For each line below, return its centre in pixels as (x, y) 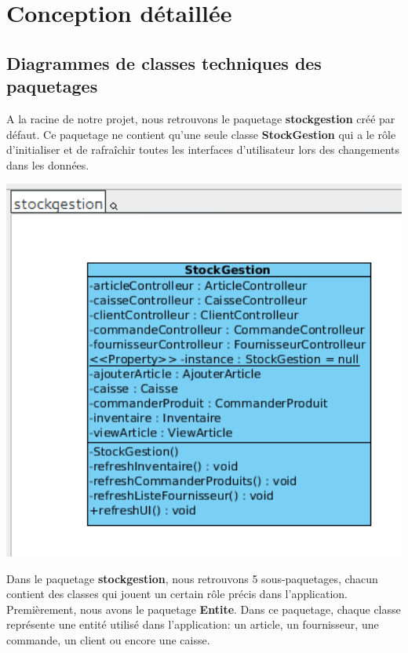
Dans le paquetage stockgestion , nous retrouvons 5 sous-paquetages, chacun (192, 578)
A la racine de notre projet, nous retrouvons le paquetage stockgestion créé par (201, 118)
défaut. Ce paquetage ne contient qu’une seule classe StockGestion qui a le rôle (201, 134)
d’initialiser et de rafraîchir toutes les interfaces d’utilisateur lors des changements (203, 150)
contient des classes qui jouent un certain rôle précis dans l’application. (177, 594)
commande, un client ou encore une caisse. (108, 639)
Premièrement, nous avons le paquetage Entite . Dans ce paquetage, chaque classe (204, 609)
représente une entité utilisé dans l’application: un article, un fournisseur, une (193, 624)
